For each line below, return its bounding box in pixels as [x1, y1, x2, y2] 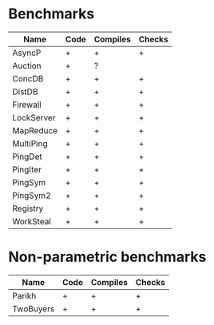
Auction [12, 60, 42, 71]
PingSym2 [12, 189, 52, 200]
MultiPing [12, 137, 48, 149]
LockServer [12, 112, 56, 123]
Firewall [12, 99, 42, 110]
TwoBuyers [12, 303, 55, 314]
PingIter [12, 164, 42, 175]
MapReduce [12, 125, 58, 136]
